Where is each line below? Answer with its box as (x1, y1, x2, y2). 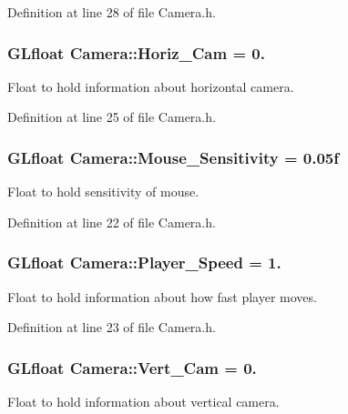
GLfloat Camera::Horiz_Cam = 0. (7, 41, 265, 64)
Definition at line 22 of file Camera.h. (7, 212, 216, 231)
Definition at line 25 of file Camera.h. (7, 107, 216, 126)
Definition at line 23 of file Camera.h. (7, 318, 216, 337)
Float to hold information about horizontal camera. (7, 76, 294, 96)
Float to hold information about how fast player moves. (7, 287, 317, 306)
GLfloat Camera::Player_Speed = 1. (7, 251, 281, 274)
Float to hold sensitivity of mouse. (7, 182, 200, 201)
